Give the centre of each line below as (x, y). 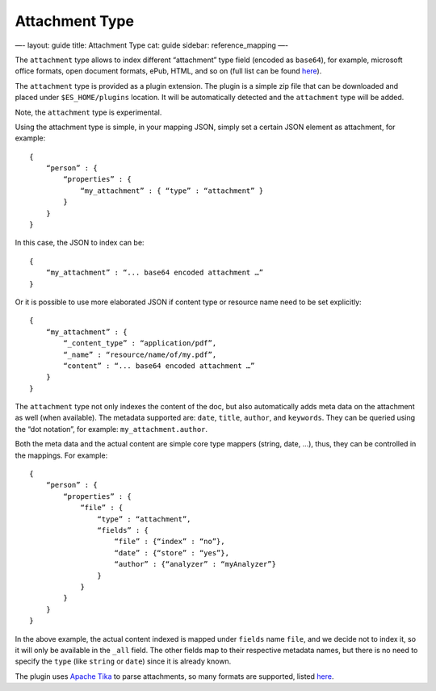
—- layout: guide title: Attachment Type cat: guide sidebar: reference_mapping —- (152, 45)
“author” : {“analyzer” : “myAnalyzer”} (195, 564)
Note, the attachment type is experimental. (88, 112)
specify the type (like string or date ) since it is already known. (123, 661)
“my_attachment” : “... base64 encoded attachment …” (155, 273)
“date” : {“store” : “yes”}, (172, 553)
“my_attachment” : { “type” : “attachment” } (172, 191)
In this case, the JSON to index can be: (80, 243)
